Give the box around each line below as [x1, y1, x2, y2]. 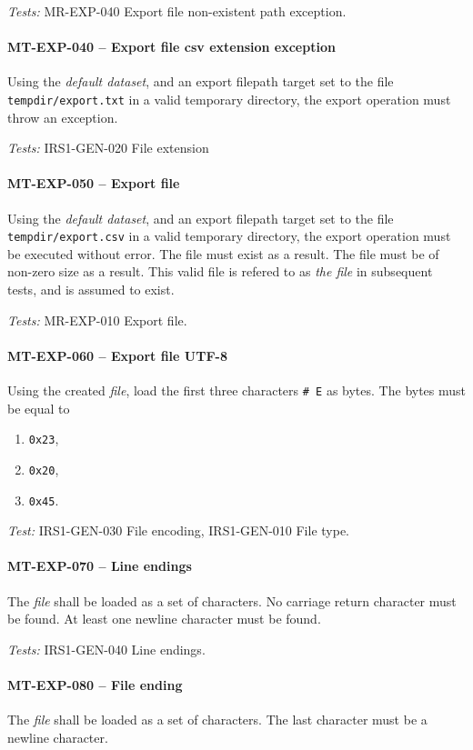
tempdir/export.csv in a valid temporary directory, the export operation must [7, 226, 451, 245]
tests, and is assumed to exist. [7, 280, 175, 299]
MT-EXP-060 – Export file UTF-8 [7, 345, 227, 365]
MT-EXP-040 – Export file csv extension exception [7, 37, 336, 56]
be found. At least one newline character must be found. [7, 609, 321, 628]
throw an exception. [7, 107, 118, 126]
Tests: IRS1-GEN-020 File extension [7, 138, 209, 157]
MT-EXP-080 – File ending [7, 675, 183, 695]
